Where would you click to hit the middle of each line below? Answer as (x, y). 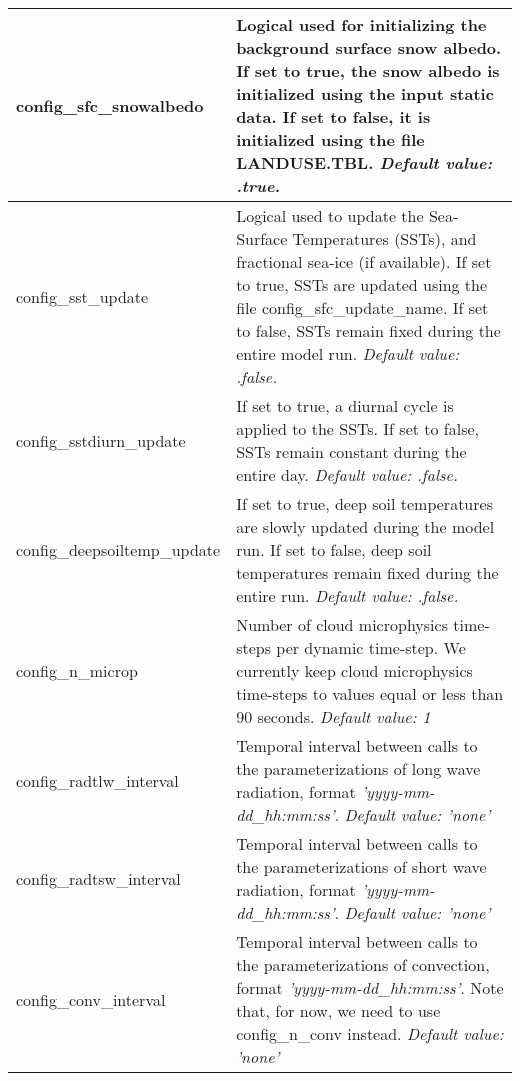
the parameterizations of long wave (358, 768)
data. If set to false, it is (333, 116)
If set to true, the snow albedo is (368, 70)
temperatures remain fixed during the (367, 572)
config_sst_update (82, 296)
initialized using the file (330, 139)
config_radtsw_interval (98, 878)
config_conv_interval (91, 999)
